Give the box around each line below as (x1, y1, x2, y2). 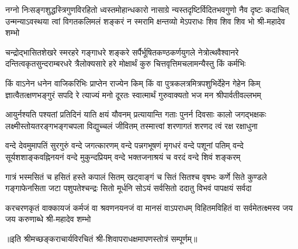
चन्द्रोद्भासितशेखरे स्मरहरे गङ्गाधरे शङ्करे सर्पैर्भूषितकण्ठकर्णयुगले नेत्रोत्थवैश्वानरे (5, 46, 239, 58)
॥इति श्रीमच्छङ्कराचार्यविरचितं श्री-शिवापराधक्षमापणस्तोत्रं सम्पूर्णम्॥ (5, 232, 197, 244)
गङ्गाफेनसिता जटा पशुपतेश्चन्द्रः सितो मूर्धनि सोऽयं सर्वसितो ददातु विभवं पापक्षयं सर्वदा (5, 182, 252, 194)
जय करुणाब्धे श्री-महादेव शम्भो (5, 213, 91, 225)
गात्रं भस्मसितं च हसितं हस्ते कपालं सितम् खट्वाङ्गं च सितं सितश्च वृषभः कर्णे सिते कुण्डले (5, 170, 267, 182)
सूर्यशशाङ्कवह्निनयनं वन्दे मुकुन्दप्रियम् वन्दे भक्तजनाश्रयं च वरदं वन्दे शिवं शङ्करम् (5, 150, 241, 162)
